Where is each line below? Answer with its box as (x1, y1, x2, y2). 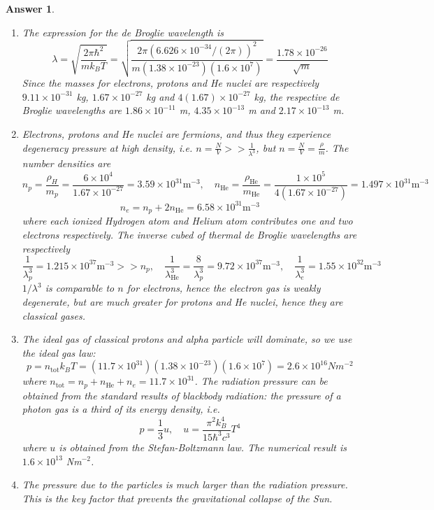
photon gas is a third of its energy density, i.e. (22, 402, 220, 416)
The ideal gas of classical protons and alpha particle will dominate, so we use (22, 332, 352, 346)
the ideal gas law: (22, 345, 96, 360)
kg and (146, 89, 175, 104)
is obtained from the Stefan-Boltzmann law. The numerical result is (59, 439, 347, 454)
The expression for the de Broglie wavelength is (22, 24, 224, 39)
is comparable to (45, 281, 115, 295)
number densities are (22, 156, 111, 171)
